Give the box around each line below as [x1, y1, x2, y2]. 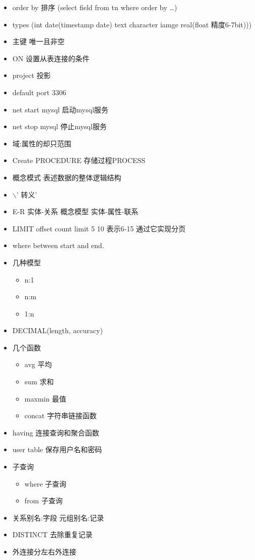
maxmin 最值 [24, 393, 66, 404]
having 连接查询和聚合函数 [12, 427, 99, 437]
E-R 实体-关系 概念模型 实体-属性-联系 [12, 206, 139, 217]
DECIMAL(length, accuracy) [12, 325, 103, 336]
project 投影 [12, 70, 51, 81]
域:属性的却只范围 [12, 138, 71, 148]
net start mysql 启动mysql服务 [12, 104, 109, 114]
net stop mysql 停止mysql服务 [12, 121, 107, 132]
